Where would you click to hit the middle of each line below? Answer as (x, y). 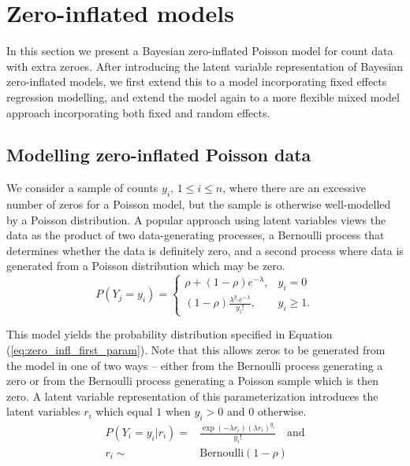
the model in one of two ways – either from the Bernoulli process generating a (195, 365)
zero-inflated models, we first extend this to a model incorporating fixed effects (197, 81)
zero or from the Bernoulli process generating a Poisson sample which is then (192, 381)
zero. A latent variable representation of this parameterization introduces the (192, 396)
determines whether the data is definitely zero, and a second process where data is (205, 250)
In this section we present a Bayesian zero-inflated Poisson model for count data (200, 51)
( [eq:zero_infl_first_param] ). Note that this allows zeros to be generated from (196, 349)
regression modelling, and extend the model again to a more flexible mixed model (203, 96)
